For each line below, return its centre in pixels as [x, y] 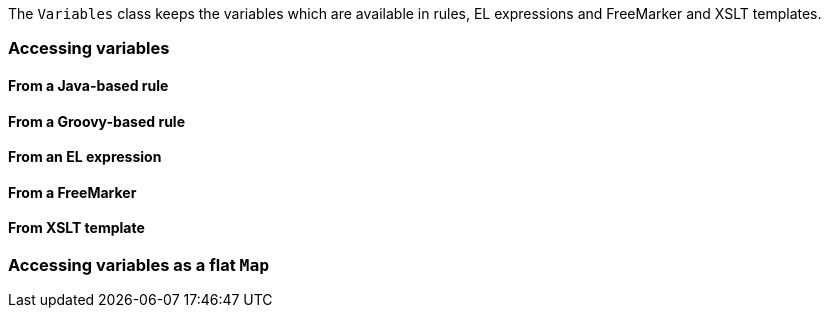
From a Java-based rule [88, 85]
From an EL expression [85, 157]
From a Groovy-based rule [96, 121]
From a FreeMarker [72, 192]
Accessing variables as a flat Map [139, 265]
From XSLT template [76, 228]
